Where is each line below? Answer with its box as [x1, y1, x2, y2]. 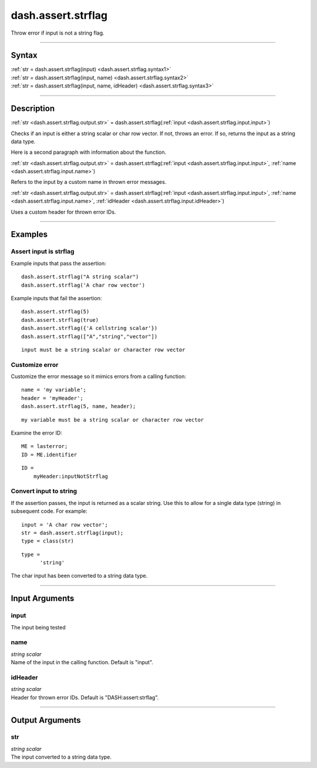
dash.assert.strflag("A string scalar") [21, 274, 139, 280]
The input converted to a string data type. [11, 753, 112, 760]
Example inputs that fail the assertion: [11, 294, 102, 302]
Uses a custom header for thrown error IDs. [11, 208, 116, 215]
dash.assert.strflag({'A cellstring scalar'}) [21, 325, 158, 332]
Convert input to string [11, 487, 77, 496]
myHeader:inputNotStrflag [33, 473, 109, 480]
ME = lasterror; [21, 443, 68, 450]
